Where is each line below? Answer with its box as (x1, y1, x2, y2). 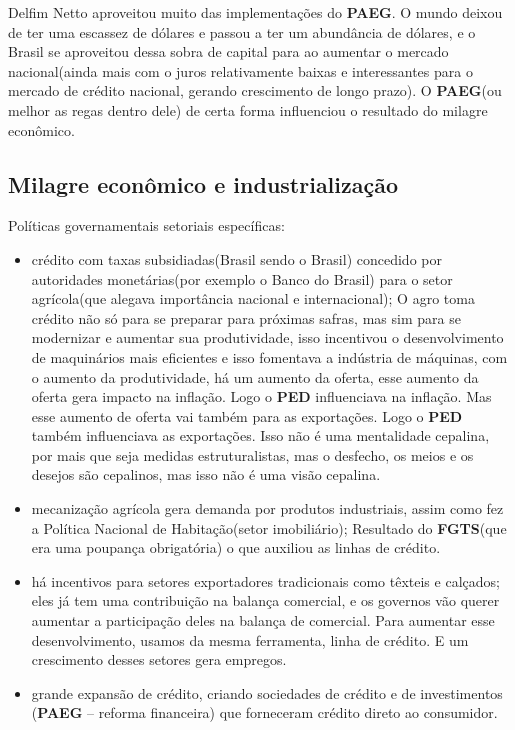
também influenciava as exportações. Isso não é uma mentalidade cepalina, (31, 425, 490, 446)
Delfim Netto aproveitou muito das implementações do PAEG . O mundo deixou (8, 2, 503, 22)
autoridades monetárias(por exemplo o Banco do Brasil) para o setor (31, 268, 453, 289)
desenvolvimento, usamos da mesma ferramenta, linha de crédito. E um (31, 629, 469, 650)
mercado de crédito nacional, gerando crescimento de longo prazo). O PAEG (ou (8, 80, 502, 101)
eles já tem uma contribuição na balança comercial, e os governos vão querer (31, 590, 500, 611)
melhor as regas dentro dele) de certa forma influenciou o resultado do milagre (8, 99, 488, 120)
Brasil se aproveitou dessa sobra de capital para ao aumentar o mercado (8, 41, 449, 62)
